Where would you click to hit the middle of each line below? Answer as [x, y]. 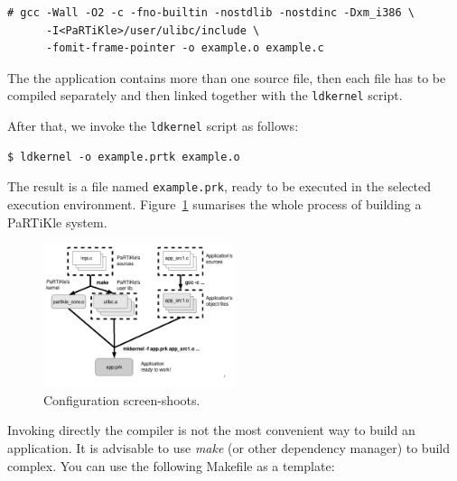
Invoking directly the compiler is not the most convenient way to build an [211, 430]
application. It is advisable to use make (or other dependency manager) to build [228, 447]
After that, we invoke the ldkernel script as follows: [153, 126]
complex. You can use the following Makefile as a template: [171, 465]
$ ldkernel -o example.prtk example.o [124, 157]
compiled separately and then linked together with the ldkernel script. [205, 95]
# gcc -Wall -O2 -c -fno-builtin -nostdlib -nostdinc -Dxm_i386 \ [211, 13]
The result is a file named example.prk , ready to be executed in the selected [219, 186]
